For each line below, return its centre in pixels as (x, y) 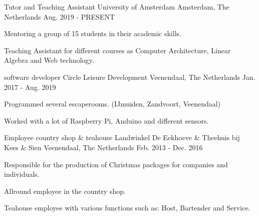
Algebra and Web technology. (49, 60)
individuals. (22, 174)
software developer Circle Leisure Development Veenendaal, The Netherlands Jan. (130, 77)
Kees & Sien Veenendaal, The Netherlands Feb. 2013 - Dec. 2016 (103, 147)
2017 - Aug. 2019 (30, 87)
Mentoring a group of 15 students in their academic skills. (93, 33)
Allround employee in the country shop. (65, 191)
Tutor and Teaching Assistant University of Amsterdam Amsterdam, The (117, 7)
